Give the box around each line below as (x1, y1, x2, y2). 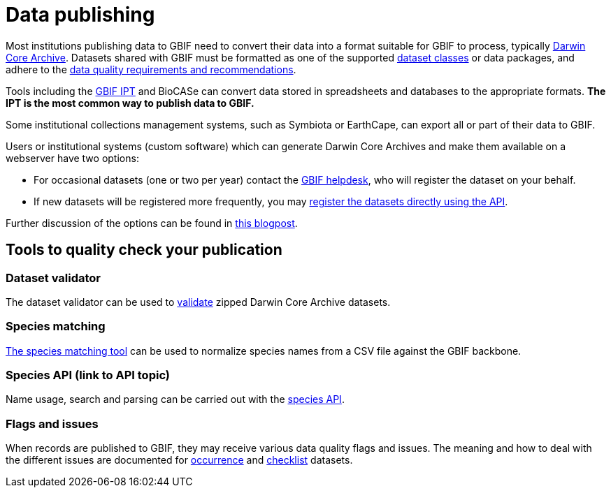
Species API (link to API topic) (6, 368, 170, 383)
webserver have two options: (6, 152, 139, 164)
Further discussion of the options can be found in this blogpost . (6, 216, 298, 229)
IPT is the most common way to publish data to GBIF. (6, 96, 254, 109)
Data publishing (6, 3, 155, 27)
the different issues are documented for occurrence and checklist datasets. (6, 454, 353, 466)
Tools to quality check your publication (6, 241, 282, 259)
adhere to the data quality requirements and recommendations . (6, 63, 296, 75)
